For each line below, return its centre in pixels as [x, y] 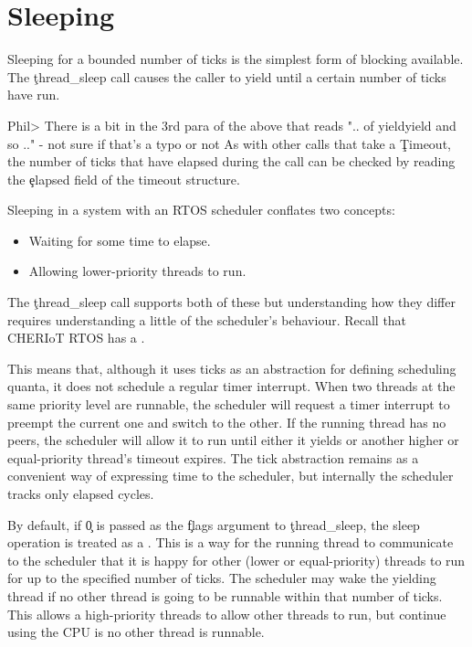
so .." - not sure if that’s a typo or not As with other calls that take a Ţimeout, [229, 143]
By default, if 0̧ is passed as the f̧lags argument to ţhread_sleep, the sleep [214, 524]
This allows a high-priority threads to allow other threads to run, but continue [227, 614]
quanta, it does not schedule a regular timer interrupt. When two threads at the [231, 386]
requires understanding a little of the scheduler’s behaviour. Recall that [207, 319]
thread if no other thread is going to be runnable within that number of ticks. [225, 595]
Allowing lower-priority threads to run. [137, 271]
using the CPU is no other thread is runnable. [136, 632]
